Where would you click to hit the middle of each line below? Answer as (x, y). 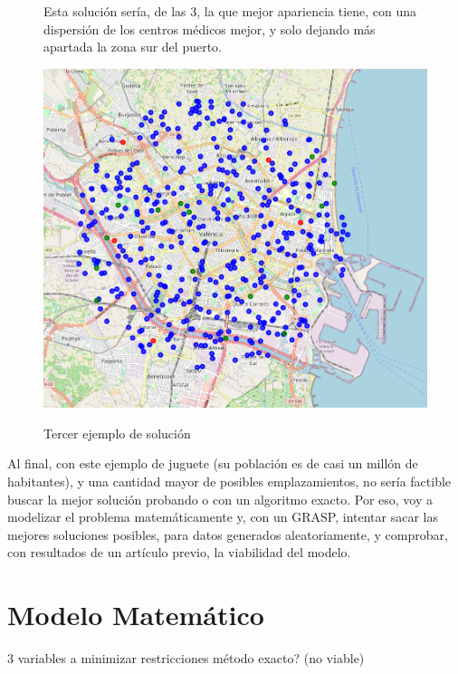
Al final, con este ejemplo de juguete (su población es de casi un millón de (213, 463)
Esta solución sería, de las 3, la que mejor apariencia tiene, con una (230, 11)
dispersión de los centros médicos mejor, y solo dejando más (210, 29)
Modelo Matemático (136, 615)
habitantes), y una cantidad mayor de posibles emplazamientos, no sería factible (229, 481)
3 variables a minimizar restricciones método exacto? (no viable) (186, 658)
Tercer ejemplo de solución (117, 433)
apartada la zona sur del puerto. (133, 47)
